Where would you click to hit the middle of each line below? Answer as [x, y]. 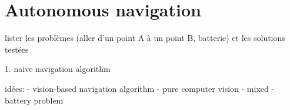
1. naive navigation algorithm [58, 69]
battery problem [34, 100]
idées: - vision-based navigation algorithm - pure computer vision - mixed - [140, 88]
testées [17, 49]
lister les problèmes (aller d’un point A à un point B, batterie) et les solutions [145, 38]
